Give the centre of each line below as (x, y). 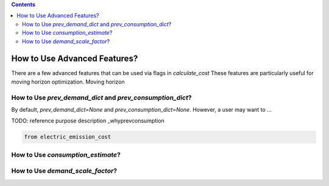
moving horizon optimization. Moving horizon (68, 82)
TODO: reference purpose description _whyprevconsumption (88, 121)
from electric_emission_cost (68, 137)
